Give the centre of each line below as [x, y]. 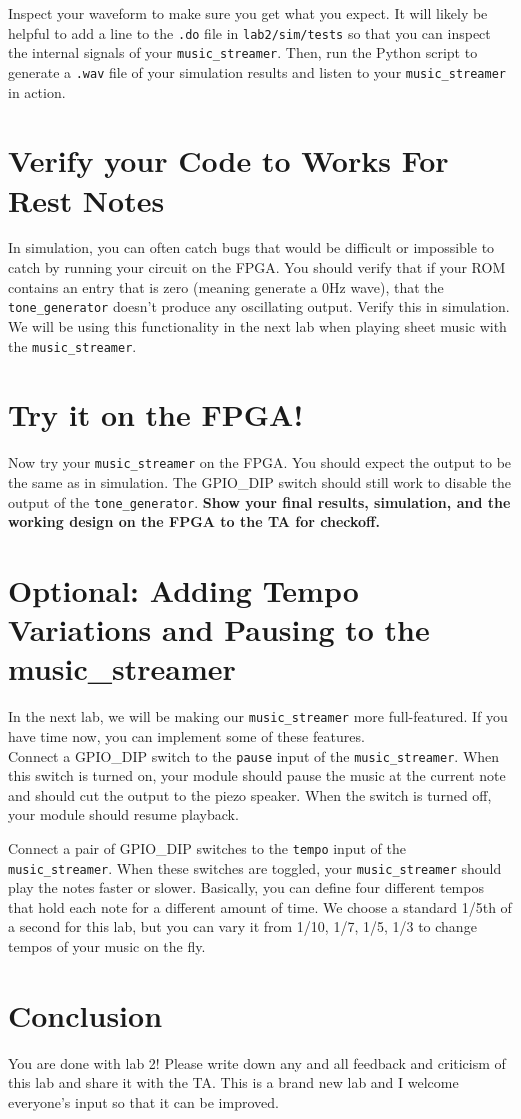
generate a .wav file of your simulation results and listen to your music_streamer [257, 71]
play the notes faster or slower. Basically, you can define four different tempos [246, 887]
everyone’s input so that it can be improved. [143, 1101]
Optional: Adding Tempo [183, 589]
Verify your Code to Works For [228, 160]
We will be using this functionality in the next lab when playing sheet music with [257, 325]
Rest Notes [86, 199]
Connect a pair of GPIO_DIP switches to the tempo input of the [207, 847]
